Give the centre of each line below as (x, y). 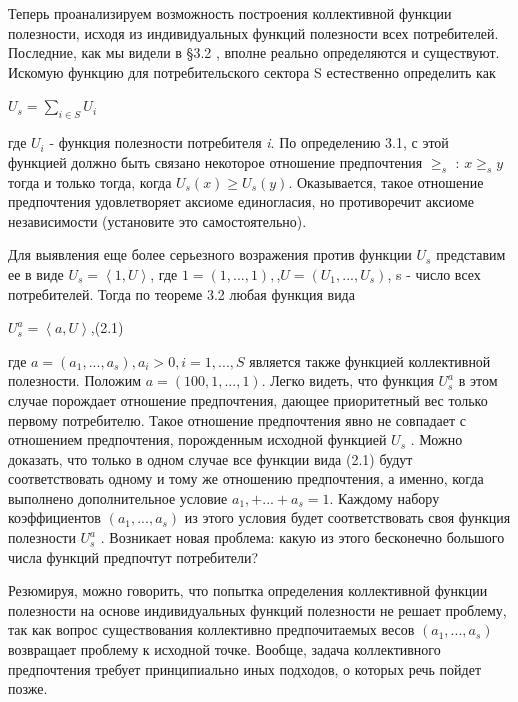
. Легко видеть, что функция (347, 380)
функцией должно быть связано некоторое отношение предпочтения (215, 161)
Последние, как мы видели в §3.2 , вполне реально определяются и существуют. (254, 52)
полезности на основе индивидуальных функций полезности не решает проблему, (257, 609)
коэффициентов (54, 517)
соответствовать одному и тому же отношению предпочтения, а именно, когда (246, 478)
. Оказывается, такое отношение (386, 181)
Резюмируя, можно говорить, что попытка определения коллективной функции (248, 590)
